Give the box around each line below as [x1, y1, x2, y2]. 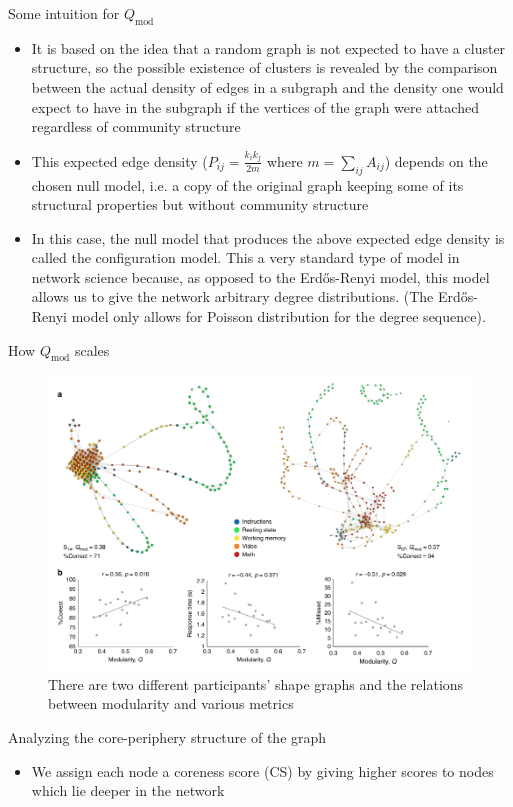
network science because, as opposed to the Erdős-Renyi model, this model [31, 266, 490, 287]
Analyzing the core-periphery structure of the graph [8, 727, 327, 748]
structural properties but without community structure [31, 194, 369, 215]
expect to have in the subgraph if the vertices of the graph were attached [31, 96, 479, 117]
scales [74, 339, 110, 360]
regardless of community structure [31, 116, 241, 137]
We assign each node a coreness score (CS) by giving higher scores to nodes [31, 760, 494, 781]
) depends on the [384, 150, 488, 171]
